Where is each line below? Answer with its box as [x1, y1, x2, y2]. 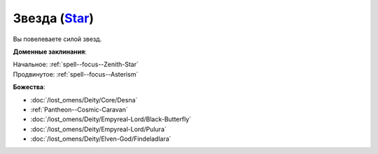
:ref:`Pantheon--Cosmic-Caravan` [30, 105, 129, 114]
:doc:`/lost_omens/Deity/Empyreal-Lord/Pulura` [30, 125, 167, 133]
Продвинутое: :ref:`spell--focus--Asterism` [13, 70, 139, 78]
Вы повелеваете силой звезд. [13, 35, 102, 43]
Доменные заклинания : [13, 47, 87, 56]
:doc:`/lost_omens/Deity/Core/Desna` [30, 95, 138, 104]
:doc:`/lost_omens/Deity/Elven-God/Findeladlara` [30, 134, 171, 143]
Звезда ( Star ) [13, 10, 94, 26]
